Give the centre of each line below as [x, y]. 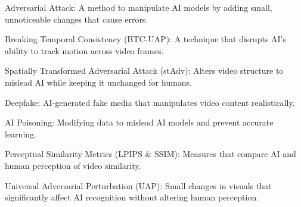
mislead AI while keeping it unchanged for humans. [99, 82]
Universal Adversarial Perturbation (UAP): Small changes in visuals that [138, 185]
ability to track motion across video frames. [84, 50]
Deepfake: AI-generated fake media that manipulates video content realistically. [150, 102]
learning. [21, 134]
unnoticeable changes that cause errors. [77, 19]
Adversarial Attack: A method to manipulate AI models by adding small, [139, 7]
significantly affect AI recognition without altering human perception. [132, 197]
